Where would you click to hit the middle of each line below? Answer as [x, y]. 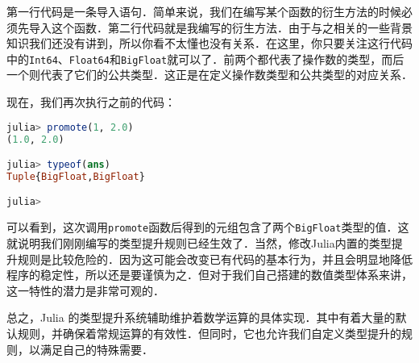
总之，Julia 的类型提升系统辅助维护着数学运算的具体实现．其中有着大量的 [201, 317]
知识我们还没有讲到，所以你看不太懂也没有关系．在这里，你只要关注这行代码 [209, 43]
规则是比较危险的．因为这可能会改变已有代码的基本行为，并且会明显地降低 [215, 259]
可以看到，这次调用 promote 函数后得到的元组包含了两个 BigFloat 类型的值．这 [208, 227]
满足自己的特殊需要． [96, 349]
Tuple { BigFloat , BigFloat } [76, 176]
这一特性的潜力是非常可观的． [85, 290]
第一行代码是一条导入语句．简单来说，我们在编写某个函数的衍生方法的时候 [204, 11]
